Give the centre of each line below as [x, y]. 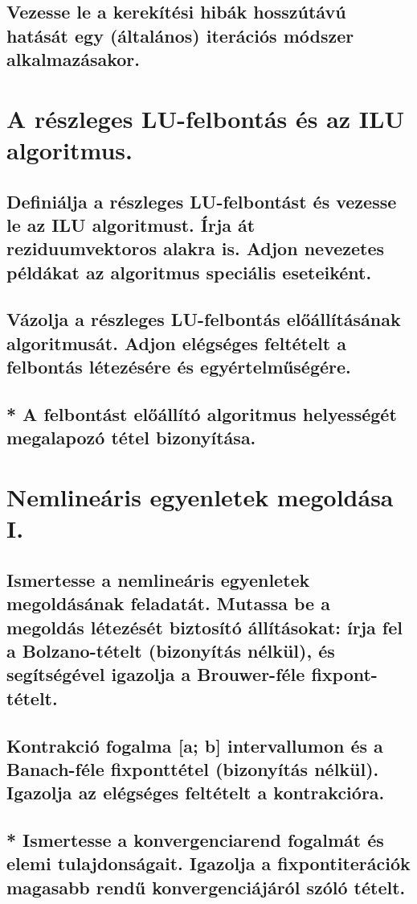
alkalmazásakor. [74, 59]
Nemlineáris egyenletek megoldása [200, 497]
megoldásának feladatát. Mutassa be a [168, 603]
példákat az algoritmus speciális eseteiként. [189, 272]
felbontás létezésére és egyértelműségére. [179, 367]
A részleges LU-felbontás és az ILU [206, 118]
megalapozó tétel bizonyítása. [131, 438]
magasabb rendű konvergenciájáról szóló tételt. [206, 887]
